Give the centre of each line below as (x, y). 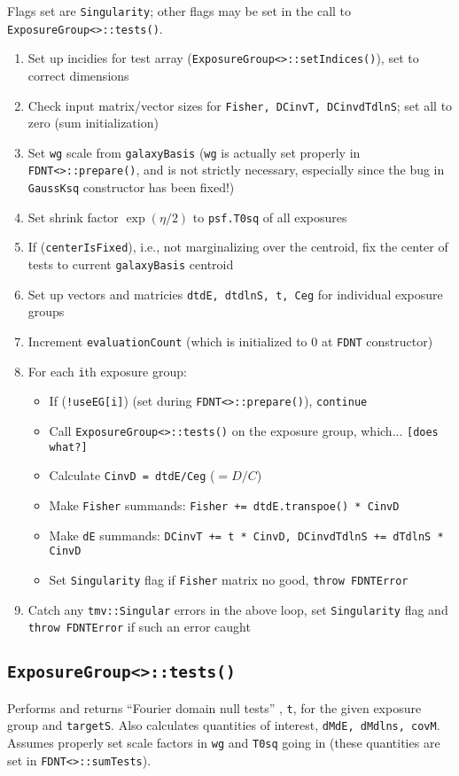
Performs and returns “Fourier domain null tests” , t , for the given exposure (214, 707)
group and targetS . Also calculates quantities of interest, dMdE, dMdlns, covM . (224, 725)
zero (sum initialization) (93, 123)
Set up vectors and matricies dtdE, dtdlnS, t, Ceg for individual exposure (235, 294)
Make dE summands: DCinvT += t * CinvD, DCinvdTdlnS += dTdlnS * (246, 535)
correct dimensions (78, 75)
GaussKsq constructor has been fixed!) (131, 187)
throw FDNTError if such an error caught (139, 627)
